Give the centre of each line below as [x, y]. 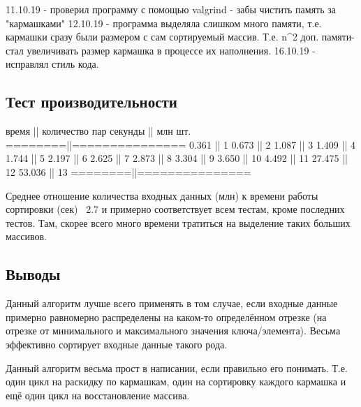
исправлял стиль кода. [52, 64]
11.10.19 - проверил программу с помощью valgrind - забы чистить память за [171, 9]
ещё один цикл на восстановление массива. [98, 395]
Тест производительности [91, 102]
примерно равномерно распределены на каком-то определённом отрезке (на [166, 317]
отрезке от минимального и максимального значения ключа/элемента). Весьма [173, 331]
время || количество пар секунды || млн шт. [98, 131]
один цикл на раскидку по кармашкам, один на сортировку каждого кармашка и [176, 382]
